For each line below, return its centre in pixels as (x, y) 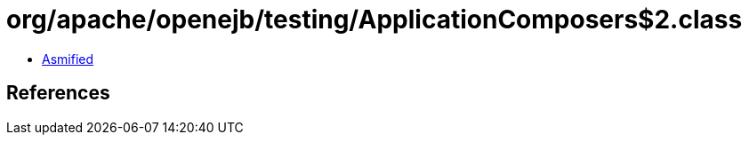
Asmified (68, 59)
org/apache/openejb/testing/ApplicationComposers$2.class (374, 20)
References (58, 93)
